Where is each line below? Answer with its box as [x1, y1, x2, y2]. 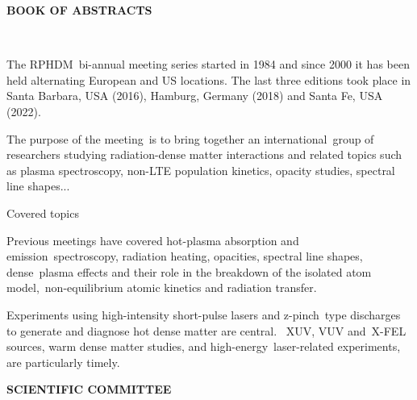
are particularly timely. [6, 353, 120, 370]
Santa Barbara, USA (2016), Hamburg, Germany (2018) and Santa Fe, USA [6, 87, 383, 104]
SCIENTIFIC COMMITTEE [6, 381, 172, 398]
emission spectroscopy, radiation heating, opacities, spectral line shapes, [6, 248, 363, 265]
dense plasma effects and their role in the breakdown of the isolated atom [6, 263, 372, 280]
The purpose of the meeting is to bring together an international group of [6, 130, 374, 147]
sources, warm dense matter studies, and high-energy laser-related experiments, [6, 338, 401, 355]
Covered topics [6, 204, 79, 221]
